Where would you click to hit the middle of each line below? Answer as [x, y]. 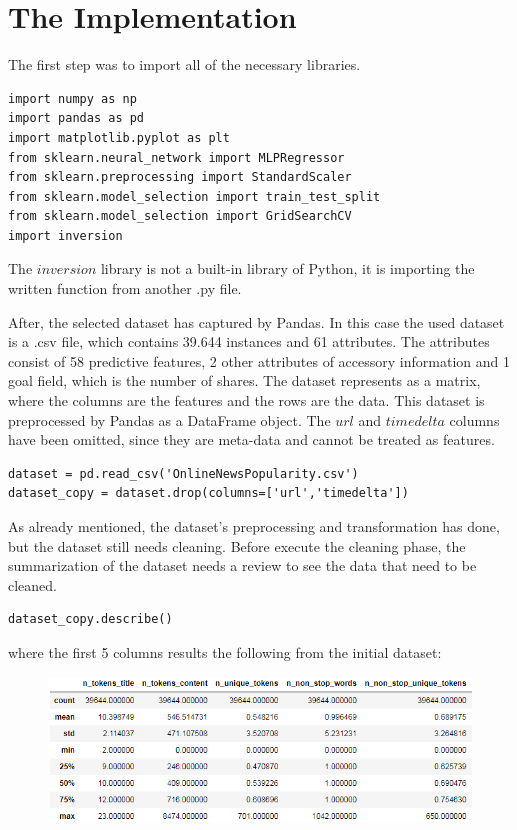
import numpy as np [72, 98]
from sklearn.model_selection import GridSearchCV [180, 216]
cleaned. [32, 584]
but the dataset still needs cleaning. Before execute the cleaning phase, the [237, 545]
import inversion [65, 235]
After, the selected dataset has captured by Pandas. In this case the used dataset [256, 321]
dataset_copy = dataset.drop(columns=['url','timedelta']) [208, 493]
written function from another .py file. [125, 288]
